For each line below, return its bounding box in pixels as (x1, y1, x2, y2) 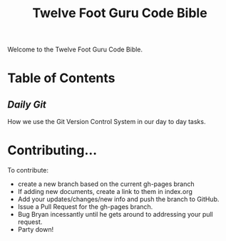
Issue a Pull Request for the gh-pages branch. (17, 202, 153, 211)
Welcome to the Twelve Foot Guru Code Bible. (7, 45, 143, 54)
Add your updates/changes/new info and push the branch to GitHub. (17, 195, 220, 204)
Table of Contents (7, 70, 115, 86)
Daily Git (7, 98, 46, 111)
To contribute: (7, 166, 48, 175)
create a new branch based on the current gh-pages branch (17, 180, 195, 188)
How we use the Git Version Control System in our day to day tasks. (7, 118, 206, 126)
